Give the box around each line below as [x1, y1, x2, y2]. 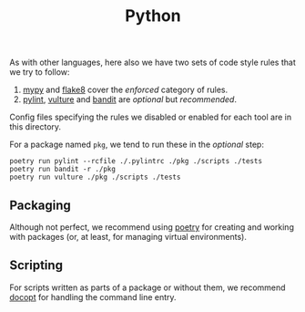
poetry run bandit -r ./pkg [9, 165, 117, 174]
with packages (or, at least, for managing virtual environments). [9, 232, 248, 242]
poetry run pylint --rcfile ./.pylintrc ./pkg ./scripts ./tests [9, 157, 262, 166]
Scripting [9, 257, 64, 274]
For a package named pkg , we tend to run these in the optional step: [9, 139, 264, 151]
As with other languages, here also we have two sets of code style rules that [9, 57, 296, 68]
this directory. [9, 121, 62, 132]
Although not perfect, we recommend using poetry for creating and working [9, 222, 294, 233]
